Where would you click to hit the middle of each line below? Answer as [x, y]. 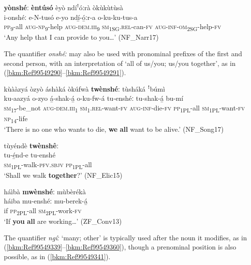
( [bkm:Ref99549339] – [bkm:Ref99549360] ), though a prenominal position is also [120, 247]
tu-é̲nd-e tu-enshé [30, 155]
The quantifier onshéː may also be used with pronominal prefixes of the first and [123, 53]
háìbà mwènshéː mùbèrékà [45, 191]
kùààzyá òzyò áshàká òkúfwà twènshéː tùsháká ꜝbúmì [85, 88]
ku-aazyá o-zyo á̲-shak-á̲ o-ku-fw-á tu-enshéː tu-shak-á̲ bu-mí [94, 98]
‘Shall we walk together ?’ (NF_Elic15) [63, 175]
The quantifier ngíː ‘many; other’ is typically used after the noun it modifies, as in [125, 237]
